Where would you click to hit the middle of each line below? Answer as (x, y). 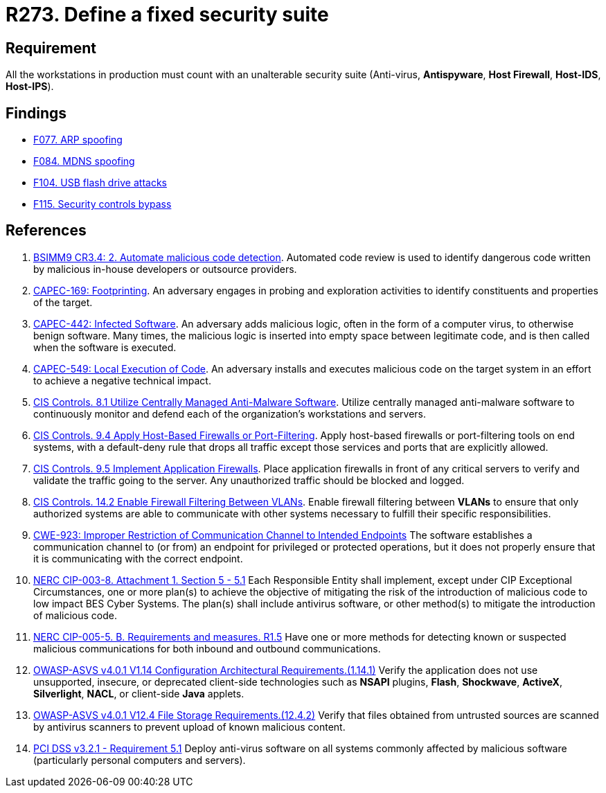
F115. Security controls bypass (103, 204)
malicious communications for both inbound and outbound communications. (207, 648)
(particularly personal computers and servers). (140, 760)
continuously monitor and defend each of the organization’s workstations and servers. (230, 413)
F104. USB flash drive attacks (100, 183)
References (46, 231)
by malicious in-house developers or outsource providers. (165, 269)
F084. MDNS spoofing (84, 161)
